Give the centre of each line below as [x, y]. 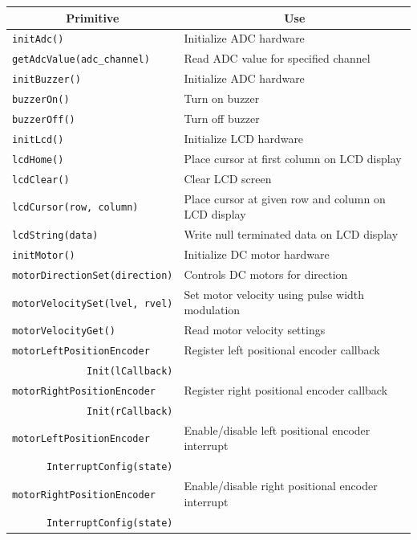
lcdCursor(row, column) [75, 208]
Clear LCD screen [228, 178]
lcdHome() [38, 160]
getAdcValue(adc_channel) [81, 60]
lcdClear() [41, 180]
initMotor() [44, 255]
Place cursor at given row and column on [285, 198]
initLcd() [38, 139]
